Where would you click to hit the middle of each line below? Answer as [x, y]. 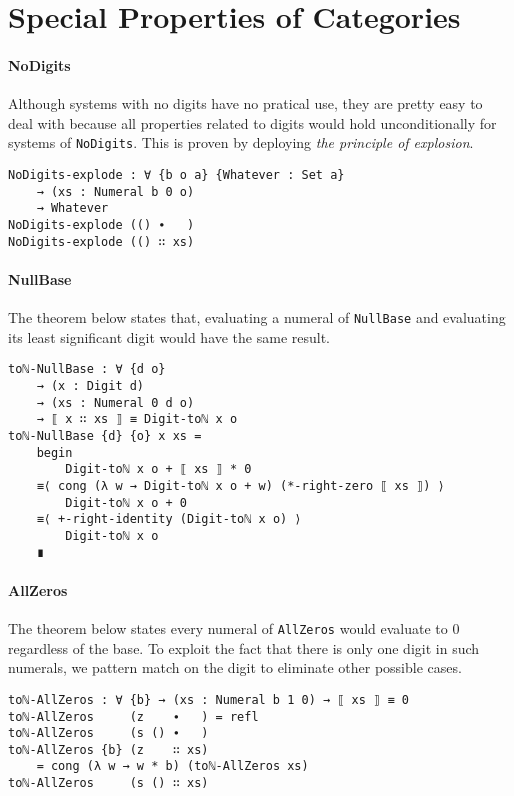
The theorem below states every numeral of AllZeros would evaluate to [228, 628]
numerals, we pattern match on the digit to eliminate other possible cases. [235, 667]
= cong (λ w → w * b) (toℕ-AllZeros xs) [172, 766]
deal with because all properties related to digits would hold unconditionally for [252, 122]
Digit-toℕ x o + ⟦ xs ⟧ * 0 [158, 469]
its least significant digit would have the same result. [169, 336]
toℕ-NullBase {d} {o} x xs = [105, 435]
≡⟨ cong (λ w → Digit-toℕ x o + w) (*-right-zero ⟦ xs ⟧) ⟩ [240, 485]
